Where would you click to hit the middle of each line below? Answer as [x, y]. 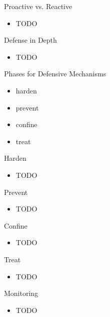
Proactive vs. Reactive [38, 6]
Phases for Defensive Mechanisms [55, 74]
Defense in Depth [30, 40]
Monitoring [21, 293]
